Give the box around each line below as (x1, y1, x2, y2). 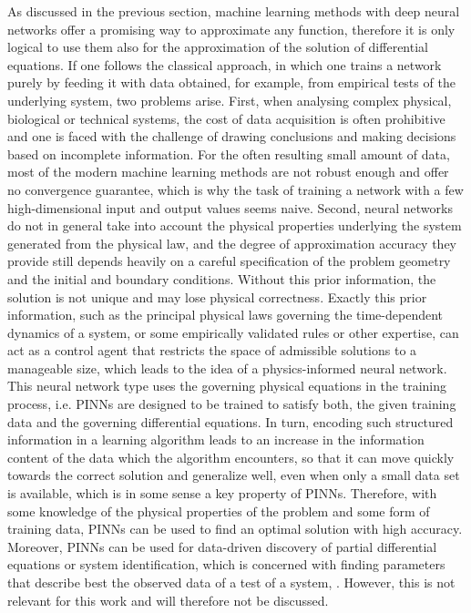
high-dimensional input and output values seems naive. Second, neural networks (7, 198, 453, 217)
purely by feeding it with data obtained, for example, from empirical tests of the (7, 73, 456, 92)
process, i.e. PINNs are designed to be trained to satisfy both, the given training (7, 394, 456, 414)
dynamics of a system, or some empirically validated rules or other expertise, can (7, 322, 459, 342)
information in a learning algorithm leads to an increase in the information (7, 430, 425, 449)
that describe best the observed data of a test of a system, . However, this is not (7, 573, 456, 591)
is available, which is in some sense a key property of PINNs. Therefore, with (7, 484, 437, 503)
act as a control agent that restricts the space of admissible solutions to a (7, 341, 417, 360)
